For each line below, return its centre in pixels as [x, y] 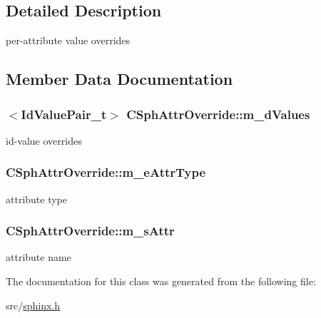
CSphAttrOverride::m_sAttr [90, 231]
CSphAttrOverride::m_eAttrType [106, 172]
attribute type [37, 199]
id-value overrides [44, 140]
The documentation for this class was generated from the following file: [161, 281]
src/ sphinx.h [33, 305]
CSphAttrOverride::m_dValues [218, 114]
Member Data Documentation [119, 79]
